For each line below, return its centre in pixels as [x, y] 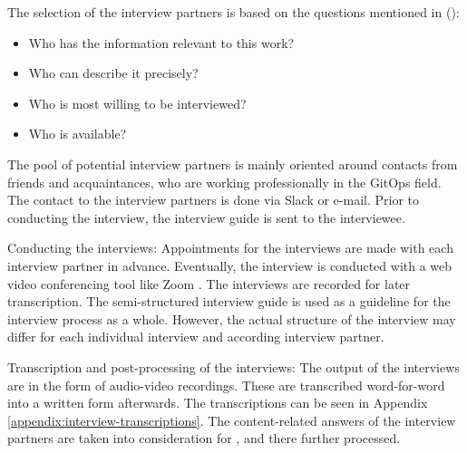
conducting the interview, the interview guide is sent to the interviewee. [206, 217]
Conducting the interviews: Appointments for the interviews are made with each [230, 248]
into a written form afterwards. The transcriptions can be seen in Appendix [218, 403]
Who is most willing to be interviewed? [137, 103]
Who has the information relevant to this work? [161, 42]
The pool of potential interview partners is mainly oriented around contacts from [233, 164]
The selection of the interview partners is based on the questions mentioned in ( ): [233, 12]
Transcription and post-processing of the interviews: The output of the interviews [233, 366]
